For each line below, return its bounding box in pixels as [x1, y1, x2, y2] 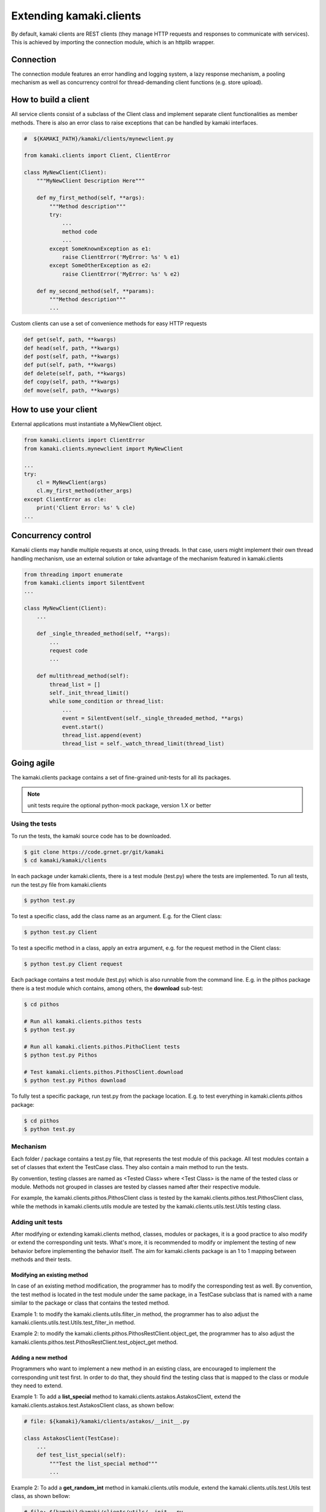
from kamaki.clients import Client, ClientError [24, 152, 171, 159]
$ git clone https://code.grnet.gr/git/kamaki [24, 849, 164, 855]
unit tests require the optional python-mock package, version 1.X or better [27, 801, 211, 809]
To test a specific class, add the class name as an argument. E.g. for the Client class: [11, 913, 222, 920]
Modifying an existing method [11, 1271, 89, 1279]
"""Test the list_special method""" [49, 1460, 158, 1467]
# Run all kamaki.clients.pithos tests [24, 1018, 142, 1025]
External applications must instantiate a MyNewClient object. [11, 420, 162, 428]
